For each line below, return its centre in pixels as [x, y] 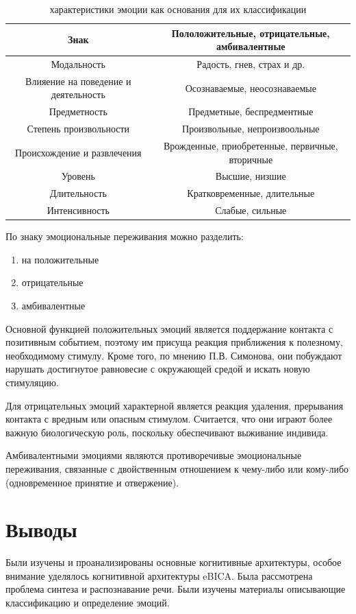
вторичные [251, 159]
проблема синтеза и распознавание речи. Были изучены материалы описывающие [176, 589]
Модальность [78, 64]
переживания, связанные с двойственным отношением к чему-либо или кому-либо [177, 468]
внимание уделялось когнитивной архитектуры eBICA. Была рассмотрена [159, 575]
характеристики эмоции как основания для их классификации [178, 9]
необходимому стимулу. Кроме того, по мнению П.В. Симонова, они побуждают [174, 355]
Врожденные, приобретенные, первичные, [251, 145]
